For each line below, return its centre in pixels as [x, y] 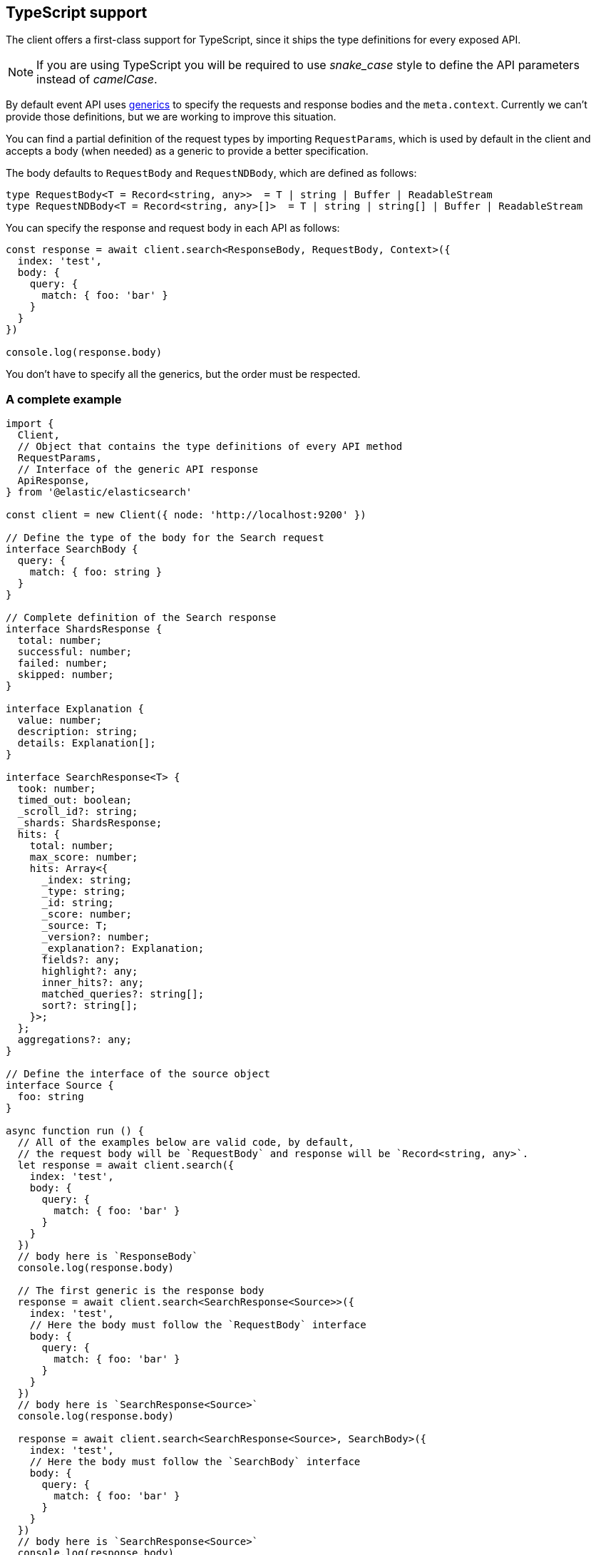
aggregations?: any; [75, 1040]
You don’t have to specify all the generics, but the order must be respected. [183, 374]
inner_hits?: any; [93, 983]
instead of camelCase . [97, 79]
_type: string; [84, 892]
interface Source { [60, 1086]
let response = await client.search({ [126, 1165]
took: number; [57, 789]
